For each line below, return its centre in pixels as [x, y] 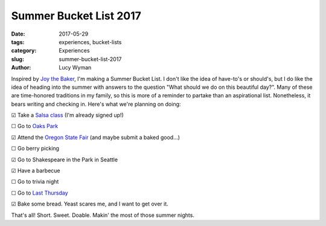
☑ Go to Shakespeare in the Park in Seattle [64, 160]
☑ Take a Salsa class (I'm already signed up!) [67, 115]
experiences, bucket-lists [90, 42]
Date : [18, 34]
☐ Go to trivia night [35, 182]
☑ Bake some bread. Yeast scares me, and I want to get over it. [90, 204]
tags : [18, 42]
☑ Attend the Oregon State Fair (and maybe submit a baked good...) [96, 137]
